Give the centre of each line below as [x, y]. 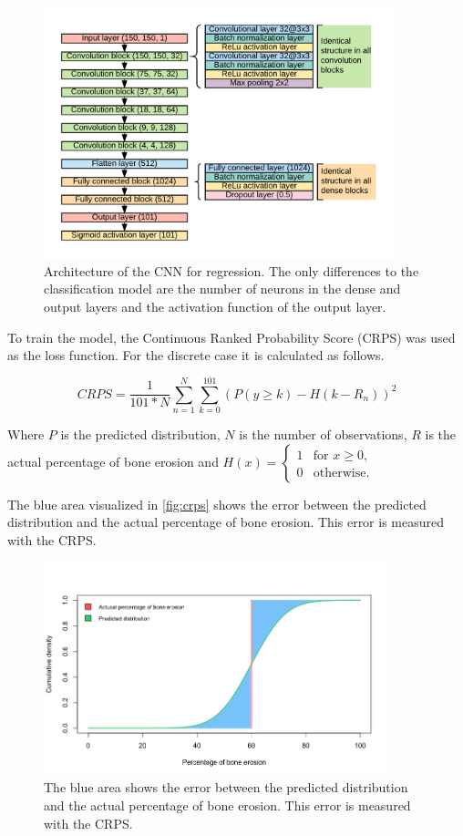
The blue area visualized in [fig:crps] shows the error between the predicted [217, 504]
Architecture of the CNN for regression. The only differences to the [231, 270]
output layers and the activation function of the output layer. [215, 307]
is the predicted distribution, [140, 433]
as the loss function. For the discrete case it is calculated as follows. [196, 355]
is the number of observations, [323, 433]
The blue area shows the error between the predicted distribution [226, 787]
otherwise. [341, 473]
